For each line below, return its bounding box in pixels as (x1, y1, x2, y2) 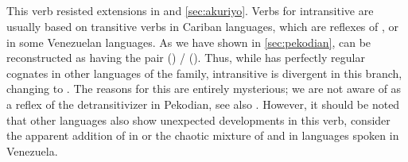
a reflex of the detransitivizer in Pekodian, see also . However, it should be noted (6, 95, 400, 112)
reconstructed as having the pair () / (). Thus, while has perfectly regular (6, 49, 365, 66)
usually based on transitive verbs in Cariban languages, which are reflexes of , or (6, 17, 399, 34)
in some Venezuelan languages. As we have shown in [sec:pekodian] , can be (6, 33, 371, 50)
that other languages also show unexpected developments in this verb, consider (6, 111, 391, 128)
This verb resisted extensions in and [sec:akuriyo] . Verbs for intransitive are (6, 2, 374, 19)
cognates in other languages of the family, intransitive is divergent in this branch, (6, 64, 402, 81)
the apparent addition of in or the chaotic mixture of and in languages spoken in (6, 127, 399, 144)
